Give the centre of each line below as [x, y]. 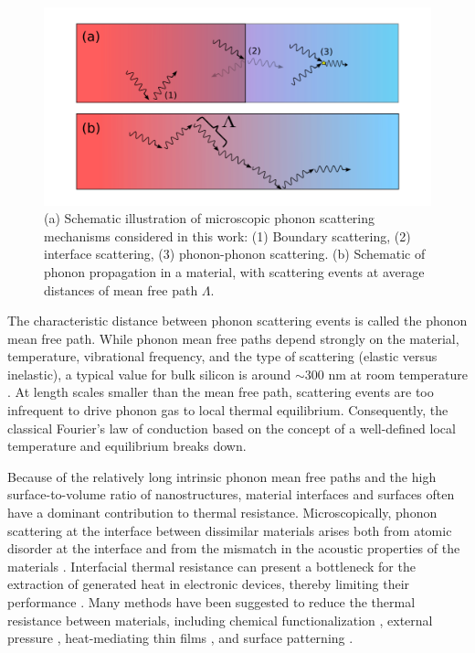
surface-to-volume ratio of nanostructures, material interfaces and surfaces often [231, 494]
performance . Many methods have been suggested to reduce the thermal [211, 602]
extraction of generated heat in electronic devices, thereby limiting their [209, 584]
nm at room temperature [398, 374]
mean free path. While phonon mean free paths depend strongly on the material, [233, 338]
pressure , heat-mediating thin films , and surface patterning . [180, 638]
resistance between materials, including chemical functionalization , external [220, 620]
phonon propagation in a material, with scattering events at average [234, 271]
